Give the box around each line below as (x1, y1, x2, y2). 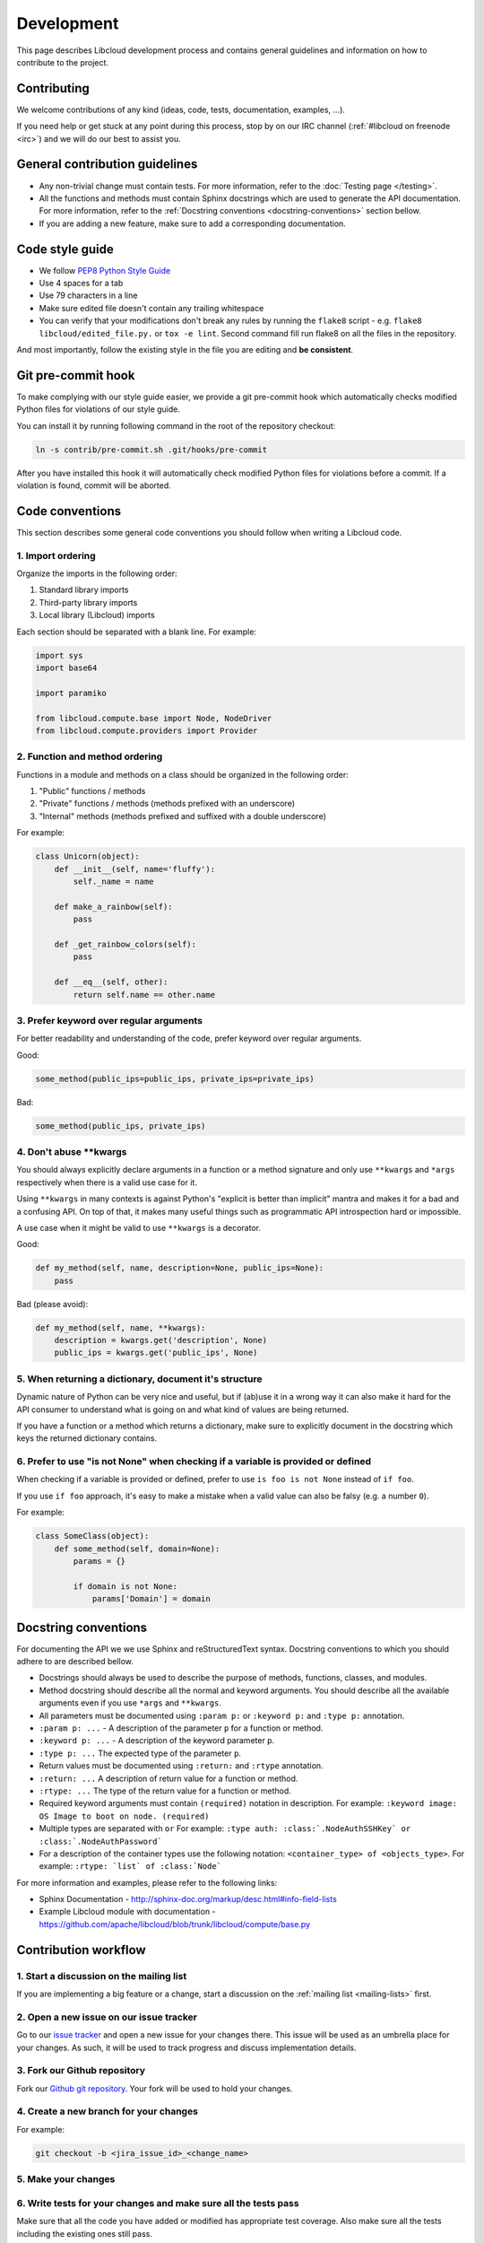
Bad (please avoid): (16, 1298, 89, 1309)
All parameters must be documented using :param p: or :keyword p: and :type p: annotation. (39, 1710, 405, 1721)
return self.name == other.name (73, 990, 215, 999)
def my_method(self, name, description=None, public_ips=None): (35, 1263, 324, 1273)
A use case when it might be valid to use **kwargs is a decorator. (16, 1222, 262, 1233)
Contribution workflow (16, 1942, 147, 1958)
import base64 (35, 662, 98, 673)
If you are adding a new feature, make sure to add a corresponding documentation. (39, 218, 347, 229)
